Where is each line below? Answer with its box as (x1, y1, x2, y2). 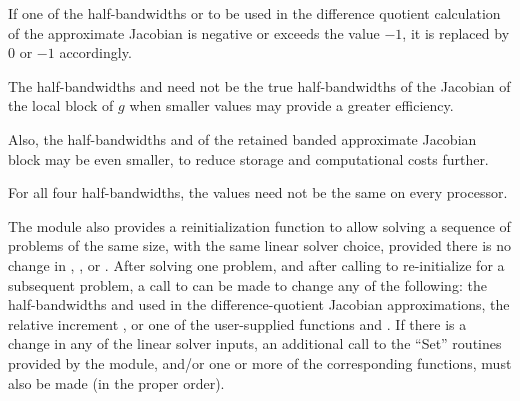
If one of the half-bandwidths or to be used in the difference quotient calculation (8, 3, 501, 23)
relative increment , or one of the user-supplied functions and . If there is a (8, 313, 467, 334)
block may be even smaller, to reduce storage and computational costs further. (8, 148, 489, 169)
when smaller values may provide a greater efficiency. (129, 95, 454, 116)
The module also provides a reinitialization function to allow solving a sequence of (8, 215, 511, 236)
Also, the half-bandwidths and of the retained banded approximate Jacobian (8, 128, 477, 149)
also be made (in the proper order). (8, 372, 225, 393)
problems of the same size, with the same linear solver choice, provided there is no (8, 235, 512, 256)
